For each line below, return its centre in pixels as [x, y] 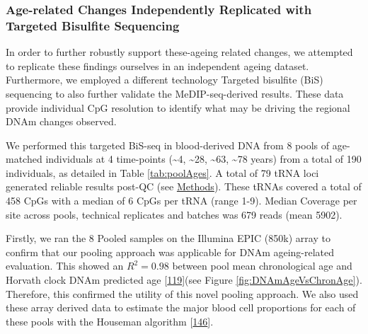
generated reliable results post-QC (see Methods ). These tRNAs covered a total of [184, 186]
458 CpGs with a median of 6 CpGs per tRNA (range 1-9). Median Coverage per [182, 201]
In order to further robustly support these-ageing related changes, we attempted [179, 52]
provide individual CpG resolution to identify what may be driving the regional [178, 107]
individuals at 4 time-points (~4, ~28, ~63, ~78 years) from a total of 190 [203, 159]
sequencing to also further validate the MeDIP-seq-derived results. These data [175, 93]
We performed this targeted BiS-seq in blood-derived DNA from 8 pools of [168, 145]
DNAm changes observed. [61, 121]
